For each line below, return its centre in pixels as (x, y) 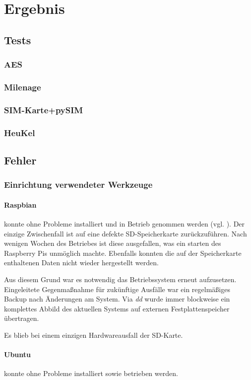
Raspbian (20, 204)
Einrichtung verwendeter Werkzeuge (78, 185)
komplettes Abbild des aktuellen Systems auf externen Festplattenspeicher (117, 308)
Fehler (20, 160)
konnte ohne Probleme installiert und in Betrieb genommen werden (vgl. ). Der (125, 223)
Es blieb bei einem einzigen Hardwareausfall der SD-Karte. (94, 335)
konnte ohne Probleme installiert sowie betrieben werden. (91, 373)
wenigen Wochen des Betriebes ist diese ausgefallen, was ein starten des (113, 243)
